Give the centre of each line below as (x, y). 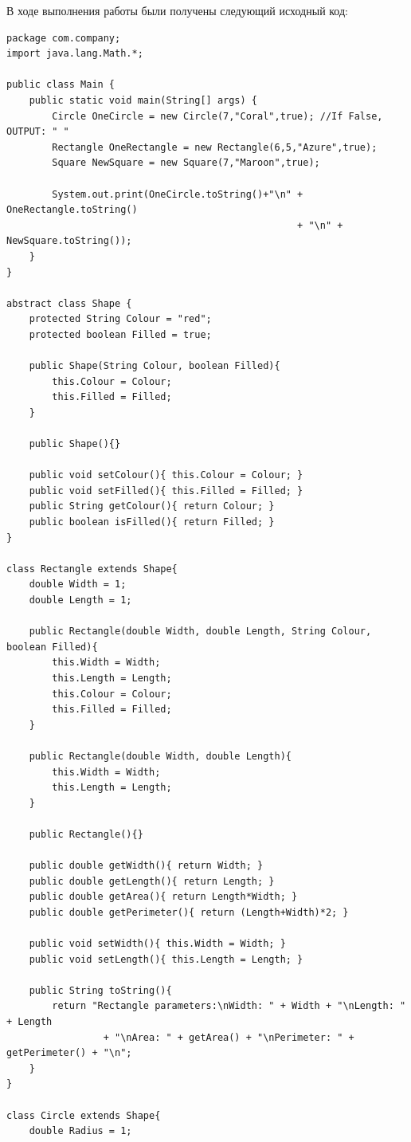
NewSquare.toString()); (69, 241)
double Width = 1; (78, 585)
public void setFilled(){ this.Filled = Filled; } (166, 491)
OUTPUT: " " (38, 132)
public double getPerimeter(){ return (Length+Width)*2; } (189, 912)
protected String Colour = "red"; (120, 319)
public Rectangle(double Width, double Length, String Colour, (200, 632)
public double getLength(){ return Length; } (152, 881)
